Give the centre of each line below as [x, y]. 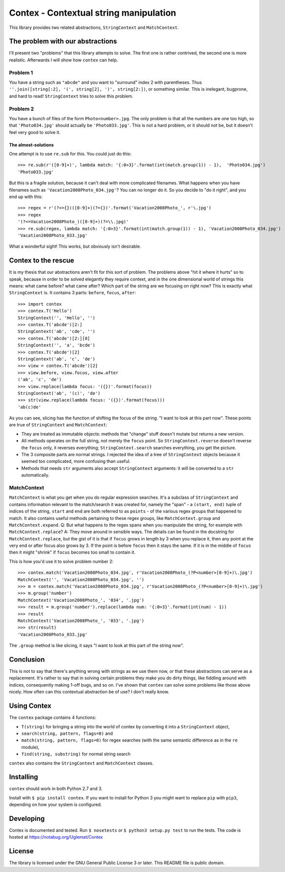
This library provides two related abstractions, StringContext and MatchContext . [94, 27]
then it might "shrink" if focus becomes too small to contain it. [72, 552]
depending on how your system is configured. [56, 805]
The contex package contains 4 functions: [53, 718]
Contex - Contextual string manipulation [93, 13]
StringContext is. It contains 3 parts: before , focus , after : [73, 293]
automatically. [36, 475]
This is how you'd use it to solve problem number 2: [61, 561]
